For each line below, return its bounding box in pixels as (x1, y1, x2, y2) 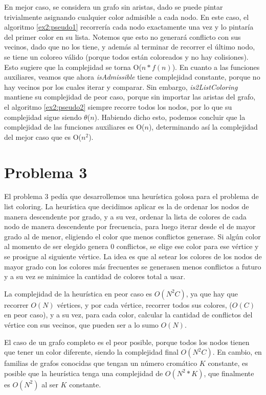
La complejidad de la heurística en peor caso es (4, 288, 152, 299)
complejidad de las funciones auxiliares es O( (4, 121, 145, 132)
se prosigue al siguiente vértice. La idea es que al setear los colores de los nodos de (4, 251, 262, 261)
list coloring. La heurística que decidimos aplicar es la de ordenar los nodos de (4, 201, 249, 212)
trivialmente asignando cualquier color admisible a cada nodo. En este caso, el (4, 11, 249, 22)
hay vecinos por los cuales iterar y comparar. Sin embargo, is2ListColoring (4, 81, 238, 92)
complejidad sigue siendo (4, 111, 82, 122)
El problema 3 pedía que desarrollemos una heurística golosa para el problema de (4, 191, 259, 202)
